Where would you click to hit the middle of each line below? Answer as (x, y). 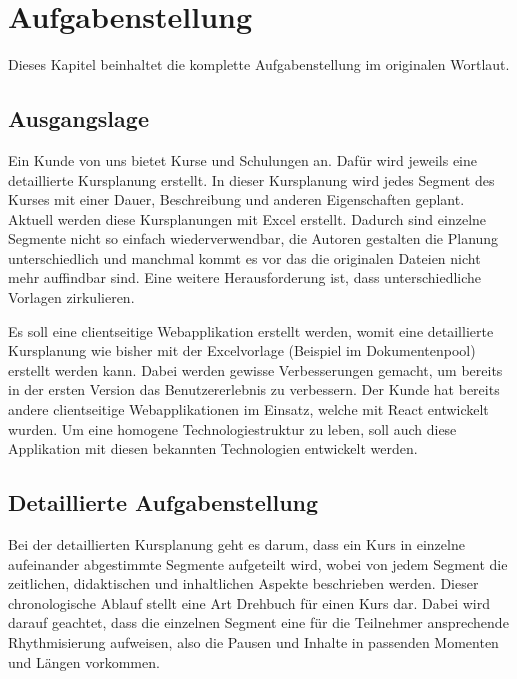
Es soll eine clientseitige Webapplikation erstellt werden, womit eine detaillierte (251, 330)
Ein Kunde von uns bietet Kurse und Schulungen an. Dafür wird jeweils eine (243, 159)
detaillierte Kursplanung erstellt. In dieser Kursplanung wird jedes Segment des (251, 179)
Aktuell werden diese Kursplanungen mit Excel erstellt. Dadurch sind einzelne (247, 218)
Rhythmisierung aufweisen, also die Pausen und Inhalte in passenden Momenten (253, 642)
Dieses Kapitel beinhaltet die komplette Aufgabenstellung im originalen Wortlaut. (259, 64)
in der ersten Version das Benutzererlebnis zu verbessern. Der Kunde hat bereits (254, 389)
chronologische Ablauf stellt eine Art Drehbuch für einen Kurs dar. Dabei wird (249, 602)
